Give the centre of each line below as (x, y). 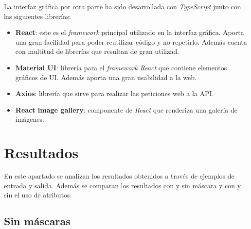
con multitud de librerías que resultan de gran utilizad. (97, 51)
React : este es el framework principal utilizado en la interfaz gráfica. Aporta (130, 32)
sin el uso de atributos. (38, 195)
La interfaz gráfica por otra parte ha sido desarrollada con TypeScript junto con (123, 6)
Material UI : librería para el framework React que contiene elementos (121, 67)
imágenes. (30, 119)
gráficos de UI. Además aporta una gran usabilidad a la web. (106, 77)
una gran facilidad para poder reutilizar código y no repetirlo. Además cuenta (131, 41)
